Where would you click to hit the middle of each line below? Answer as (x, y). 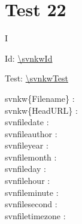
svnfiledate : (27, 122)
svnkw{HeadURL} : (41, 110)
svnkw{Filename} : (40, 98)
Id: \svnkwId (29, 58)
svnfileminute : (32, 192)
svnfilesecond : (31, 204)
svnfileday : (25, 169)
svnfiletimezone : (35, 215)
